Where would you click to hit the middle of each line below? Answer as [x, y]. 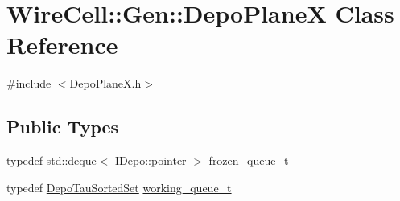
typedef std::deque [52, 160]
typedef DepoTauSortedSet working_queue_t [119, 187]
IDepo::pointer [151, 160]
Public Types [63, 127]
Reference [62, 45]
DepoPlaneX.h [105, 83]
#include [29, 83]
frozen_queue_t [249, 160]
